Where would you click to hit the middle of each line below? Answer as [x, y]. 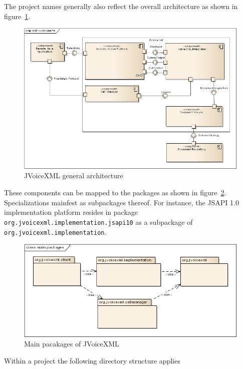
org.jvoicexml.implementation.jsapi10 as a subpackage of [98, 222]
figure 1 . [17, 16]
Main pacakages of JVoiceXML [72, 344]
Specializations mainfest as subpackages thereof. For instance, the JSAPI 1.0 [121, 202]
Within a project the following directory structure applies [92, 360]
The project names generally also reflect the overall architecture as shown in [121, 6]
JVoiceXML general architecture [74, 175]
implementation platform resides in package [71, 212]
